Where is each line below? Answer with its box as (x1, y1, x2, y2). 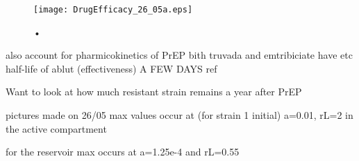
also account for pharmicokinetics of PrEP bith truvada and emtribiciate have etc (6, 48, 353, 62)
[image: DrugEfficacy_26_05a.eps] (33, 5, 193, 15)
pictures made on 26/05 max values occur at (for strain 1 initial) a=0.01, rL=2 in (6, 108, 353, 122)
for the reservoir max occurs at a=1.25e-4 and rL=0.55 (6, 144, 240, 159)
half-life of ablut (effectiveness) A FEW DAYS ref (6, 61, 217, 75)
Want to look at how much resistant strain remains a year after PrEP (6, 84, 302, 99)
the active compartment (6, 121, 107, 135)
